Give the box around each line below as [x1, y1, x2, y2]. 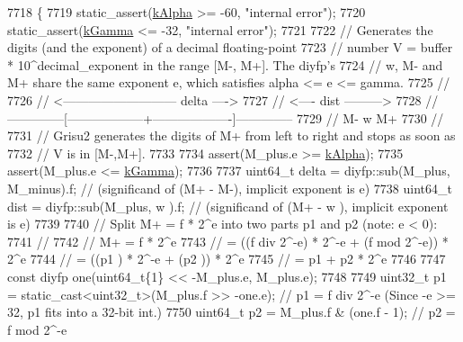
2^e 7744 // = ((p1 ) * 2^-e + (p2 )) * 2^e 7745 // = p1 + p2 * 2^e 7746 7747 [7, 249, 446, 268]
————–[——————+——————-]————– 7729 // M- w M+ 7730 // [7, 108, 444, 127]
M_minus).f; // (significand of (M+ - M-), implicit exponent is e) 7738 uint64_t [7, 178, 452, 197]
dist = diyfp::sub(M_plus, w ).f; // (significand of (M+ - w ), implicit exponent [7, 196, 449, 215]
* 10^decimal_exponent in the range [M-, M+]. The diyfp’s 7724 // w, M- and [7, 55, 443, 74]
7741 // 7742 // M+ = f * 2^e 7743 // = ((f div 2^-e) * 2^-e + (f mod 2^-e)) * [7, 231, 449, 250]
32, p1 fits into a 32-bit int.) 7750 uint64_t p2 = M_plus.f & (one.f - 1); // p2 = [7, 302, 456, 321]
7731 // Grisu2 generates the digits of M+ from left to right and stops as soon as [7, 126, 456, 145]
